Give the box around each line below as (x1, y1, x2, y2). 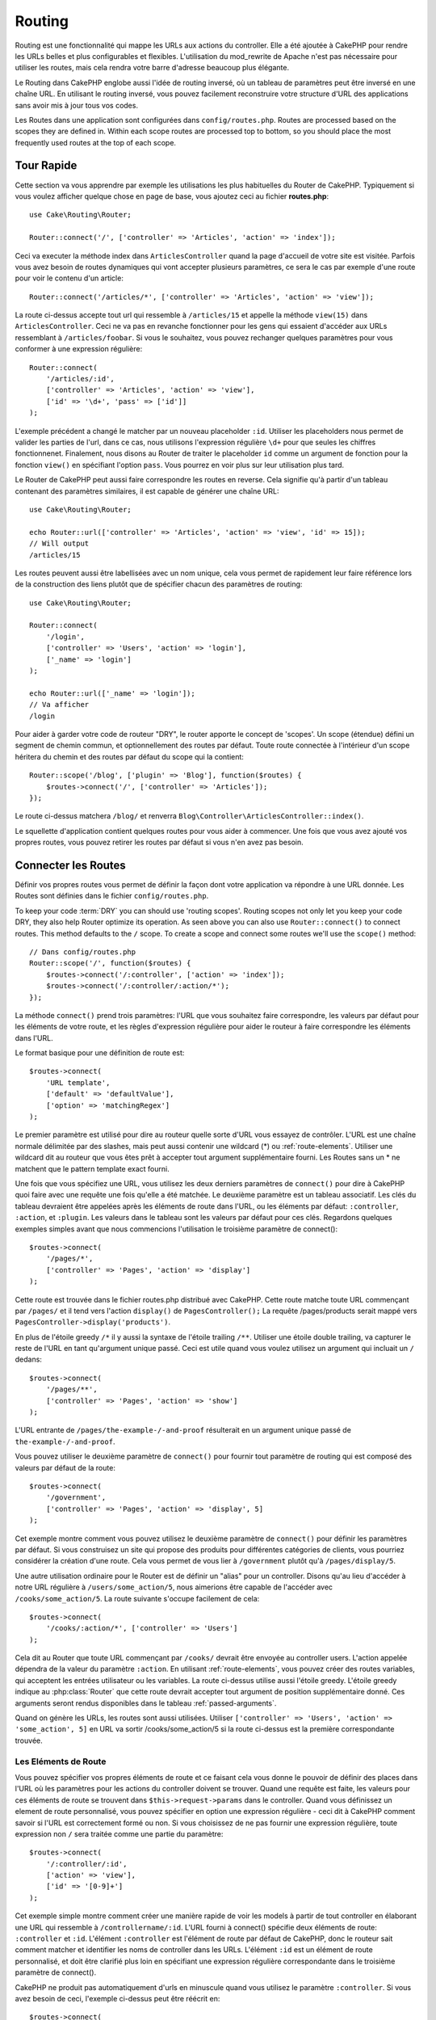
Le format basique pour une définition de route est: (15, 1048, 185, 1058)
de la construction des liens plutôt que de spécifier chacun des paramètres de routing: (15, 579, 303, 589)
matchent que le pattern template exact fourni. (15, 1164, 170, 1173)
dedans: (15, 1354, 42, 1365)
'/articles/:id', (45, 374, 115, 384)
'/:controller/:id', (45, 1859, 128, 1868)
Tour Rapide (15, 158, 78, 173)
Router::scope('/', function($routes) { (29, 958, 191, 968)
